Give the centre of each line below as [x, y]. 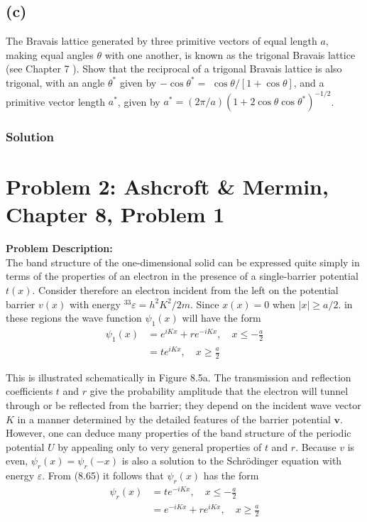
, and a [309, 82]
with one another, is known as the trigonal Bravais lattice [230, 54]
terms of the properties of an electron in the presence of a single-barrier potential [182, 276]
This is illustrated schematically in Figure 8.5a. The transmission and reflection [179, 377]
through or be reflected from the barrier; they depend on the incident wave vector [183, 405]
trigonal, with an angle [55, 82]
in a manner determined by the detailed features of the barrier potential [174, 419]
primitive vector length [56, 101]
